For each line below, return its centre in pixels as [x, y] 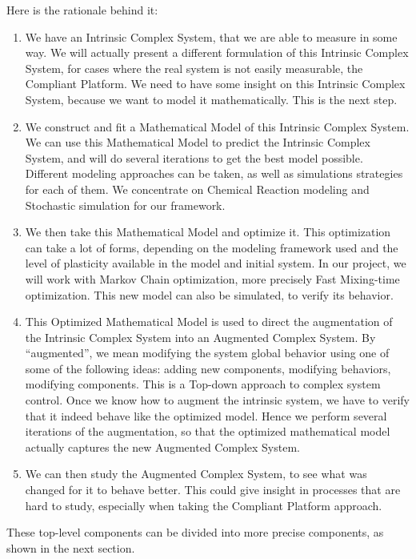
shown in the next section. [71, 547]
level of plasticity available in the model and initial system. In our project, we [216, 263]
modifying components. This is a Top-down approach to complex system [203, 384]
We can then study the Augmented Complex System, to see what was [196, 474]
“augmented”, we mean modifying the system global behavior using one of [207, 353]
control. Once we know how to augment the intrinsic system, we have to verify [217, 400]
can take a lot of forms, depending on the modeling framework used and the [212, 247]
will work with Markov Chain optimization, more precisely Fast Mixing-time [212, 278]
